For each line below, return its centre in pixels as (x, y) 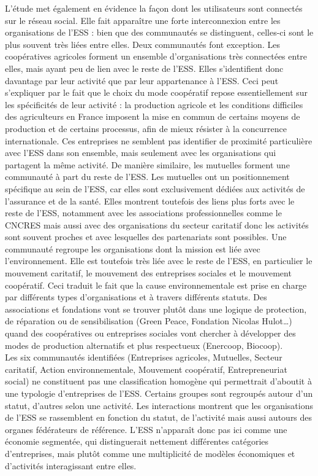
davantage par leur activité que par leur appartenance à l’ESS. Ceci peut (142, 80)
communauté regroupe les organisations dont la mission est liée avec (133, 248)
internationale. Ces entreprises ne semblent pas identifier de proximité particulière (159, 140)
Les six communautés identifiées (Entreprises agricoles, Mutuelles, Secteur (144, 357)
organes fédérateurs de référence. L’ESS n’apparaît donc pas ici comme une (146, 429)
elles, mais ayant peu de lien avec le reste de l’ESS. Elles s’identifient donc (144, 68)
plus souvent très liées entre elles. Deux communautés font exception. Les (142, 44)
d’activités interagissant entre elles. (71, 465)
